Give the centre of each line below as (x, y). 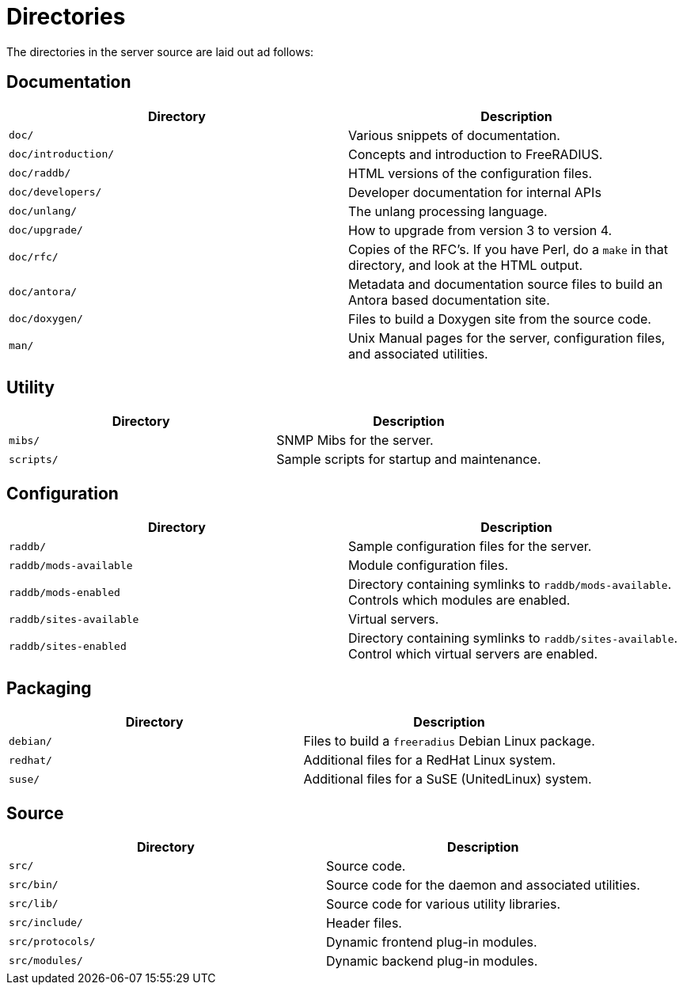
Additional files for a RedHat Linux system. (430, 760)
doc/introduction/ (62, 154)
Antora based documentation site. (449, 300)
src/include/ (46, 923)
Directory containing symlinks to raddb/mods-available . (510, 585)
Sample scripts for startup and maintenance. (409, 459)
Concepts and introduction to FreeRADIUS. (476, 154)
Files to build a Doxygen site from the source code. (500, 319)
